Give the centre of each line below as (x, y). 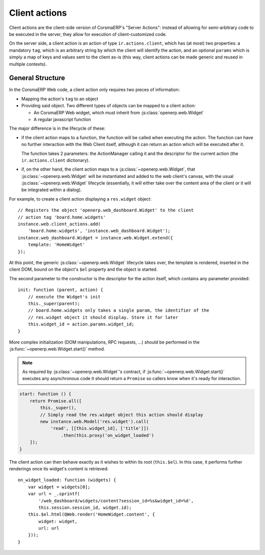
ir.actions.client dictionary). (56, 160)
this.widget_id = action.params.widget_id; (81, 324)
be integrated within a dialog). (52, 190)
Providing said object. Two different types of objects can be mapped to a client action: (108, 106)
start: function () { (45, 394)
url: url (49, 528)
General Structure (37, 78)
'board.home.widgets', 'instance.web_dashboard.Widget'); (99, 231)
